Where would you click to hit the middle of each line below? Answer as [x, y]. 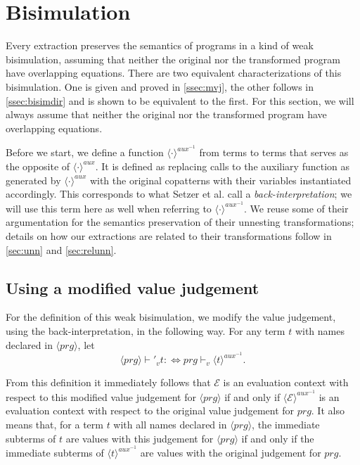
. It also [328, 410]
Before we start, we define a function [85, 152]
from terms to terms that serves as [274, 152]
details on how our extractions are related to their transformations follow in [169, 235]
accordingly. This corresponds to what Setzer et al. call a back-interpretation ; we [179, 194]
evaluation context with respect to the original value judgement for [150, 410]
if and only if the [278, 438]
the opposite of [38, 166]
